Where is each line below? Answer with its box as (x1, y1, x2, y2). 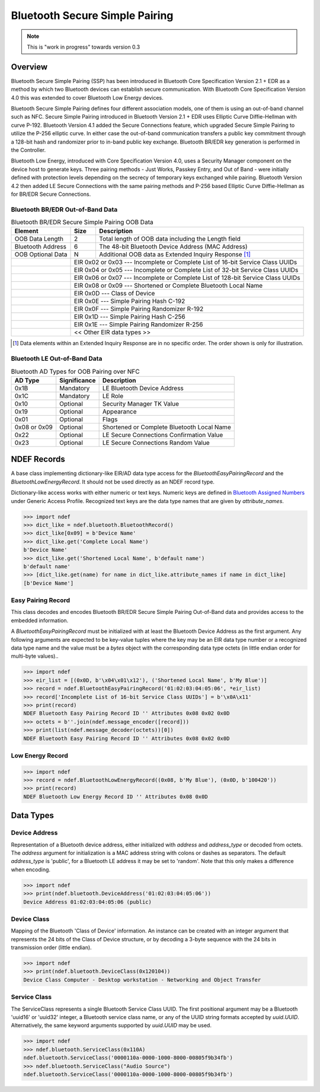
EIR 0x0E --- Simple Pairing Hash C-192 (74, 297, 185, 305)
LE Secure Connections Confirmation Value (102, 431, 223, 439)
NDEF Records (11, 454, 65, 464)
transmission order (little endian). (11, 944, 92, 951)
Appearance (102, 407, 137, 415)
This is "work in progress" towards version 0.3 (27, 43, 140, 50)
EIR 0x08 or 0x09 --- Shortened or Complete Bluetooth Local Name (74, 282, 263, 290)
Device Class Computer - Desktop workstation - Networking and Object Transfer (23, 976, 261, 983)
